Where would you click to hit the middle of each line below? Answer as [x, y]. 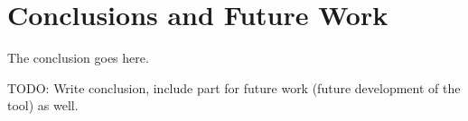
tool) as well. [43, 105]
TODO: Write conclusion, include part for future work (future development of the [234, 87]
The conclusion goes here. [78, 58]
